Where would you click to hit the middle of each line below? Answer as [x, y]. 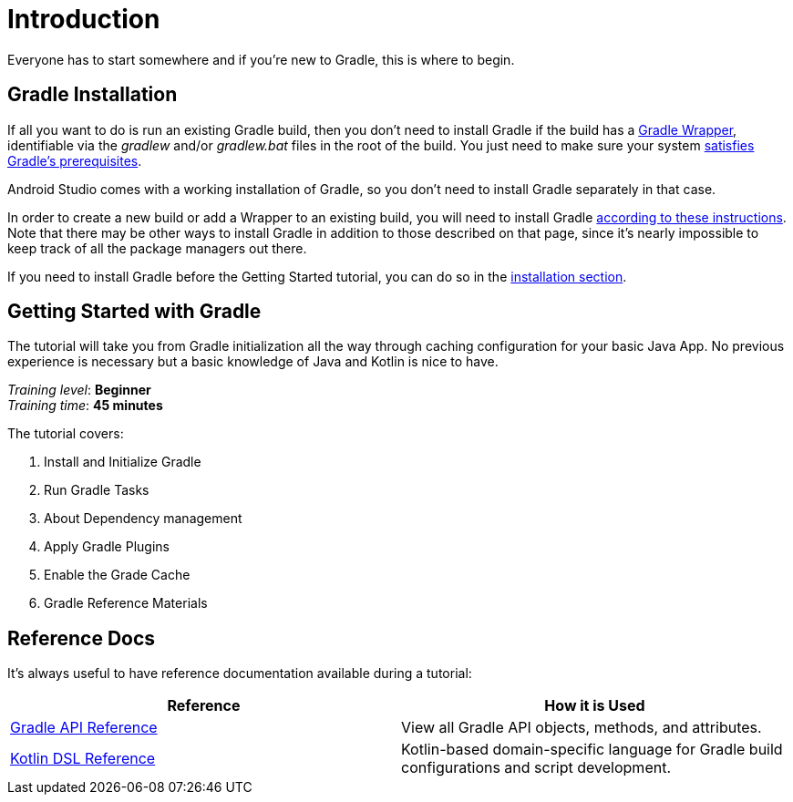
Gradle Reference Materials [126, 603]
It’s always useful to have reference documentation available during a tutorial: [240, 673]
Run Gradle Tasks [97, 490]
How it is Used [595, 706]
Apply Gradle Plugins [107, 547]
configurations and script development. [536, 768]
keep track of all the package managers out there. [157, 248]
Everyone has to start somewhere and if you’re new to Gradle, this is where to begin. [261, 59]
